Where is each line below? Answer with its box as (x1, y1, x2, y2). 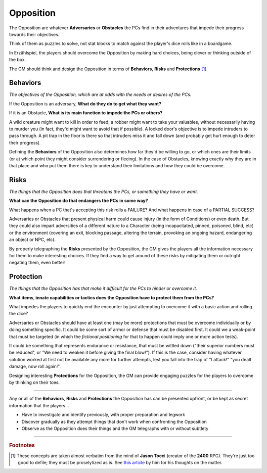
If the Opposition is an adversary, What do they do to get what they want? (9, 100, 162, 106)
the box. (9, 57, 26, 63)
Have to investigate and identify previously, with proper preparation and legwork (21, 412, 185, 418)
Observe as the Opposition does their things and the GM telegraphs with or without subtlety (21, 426, 209, 431)
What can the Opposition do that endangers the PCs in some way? (9, 198, 148, 204)
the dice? (9, 311, 28, 317)
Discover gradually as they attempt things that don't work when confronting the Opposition (21, 419, 207, 425)
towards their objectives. (9, 31, 60, 37)
